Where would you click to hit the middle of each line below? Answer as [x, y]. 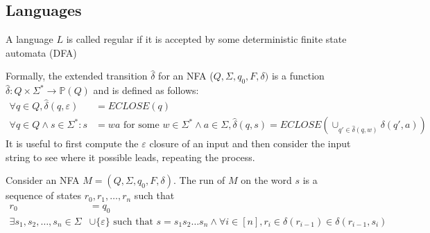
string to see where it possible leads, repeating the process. [130, 157]
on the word [266, 180]
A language [29, 39]
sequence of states [44, 195]
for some [141, 125]
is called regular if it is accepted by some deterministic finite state [206, 39]
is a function [298, 76]
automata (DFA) [41, 52]
